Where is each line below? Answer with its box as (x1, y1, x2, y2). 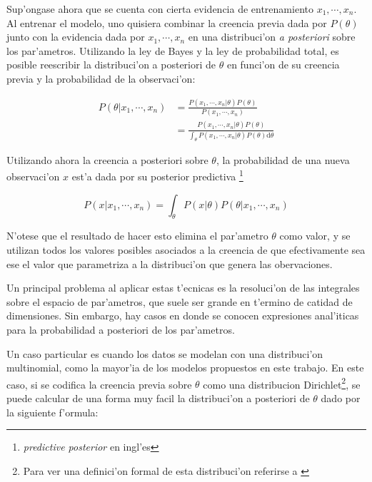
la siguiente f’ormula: (6, 404, 99, 419)
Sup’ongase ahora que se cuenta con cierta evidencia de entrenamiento (6, 1, 313, 16)
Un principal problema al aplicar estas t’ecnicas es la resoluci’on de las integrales (6, 280, 360, 295)
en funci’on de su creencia (226, 57, 340, 72)
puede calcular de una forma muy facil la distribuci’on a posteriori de (6, 391, 310, 405)
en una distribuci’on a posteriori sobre (188, 29, 356, 44)
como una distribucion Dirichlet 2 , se (203, 374, 361, 391)
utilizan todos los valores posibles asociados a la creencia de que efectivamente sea (6, 242, 366, 257)
